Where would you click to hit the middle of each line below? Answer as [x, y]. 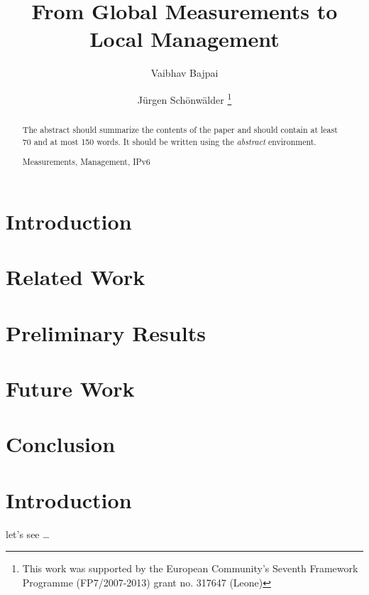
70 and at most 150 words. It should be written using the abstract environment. [169, 141]
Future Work [70, 388]
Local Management [184, 39]
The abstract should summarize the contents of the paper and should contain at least [180, 129]
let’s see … [28, 534]
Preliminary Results [106, 332]
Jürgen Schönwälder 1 [184, 98]
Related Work [76, 277]
